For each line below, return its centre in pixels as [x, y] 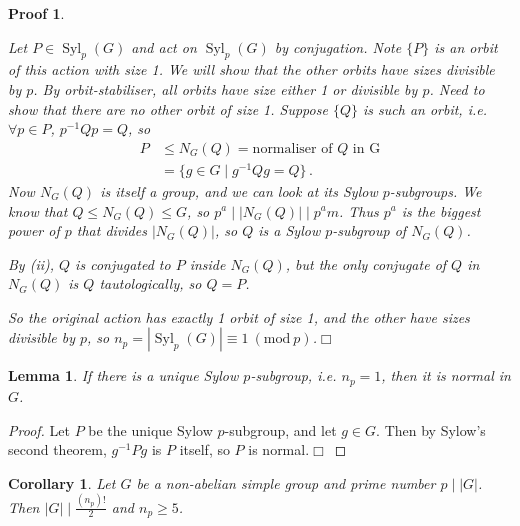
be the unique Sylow [150, 429]
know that [38, 210]
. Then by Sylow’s [431, 429]
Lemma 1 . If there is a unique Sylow [123, 375]
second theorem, [57, 449]
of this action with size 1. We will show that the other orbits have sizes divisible [251, 69]
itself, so [204, 449]
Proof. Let [39, 429]
